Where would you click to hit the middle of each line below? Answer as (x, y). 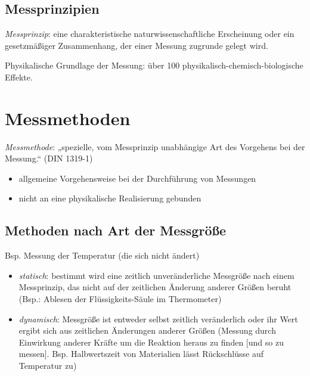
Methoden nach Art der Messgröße (116, 230)
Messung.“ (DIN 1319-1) (49, 158)
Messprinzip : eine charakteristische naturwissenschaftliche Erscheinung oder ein (150, 34)
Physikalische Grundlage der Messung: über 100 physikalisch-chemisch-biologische (154, 65)
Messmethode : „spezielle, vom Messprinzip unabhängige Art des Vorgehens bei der (155, 146)
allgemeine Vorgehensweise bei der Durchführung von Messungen (137, 178)
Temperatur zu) (48, 366)
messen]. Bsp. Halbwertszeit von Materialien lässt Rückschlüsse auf (141, 354)
